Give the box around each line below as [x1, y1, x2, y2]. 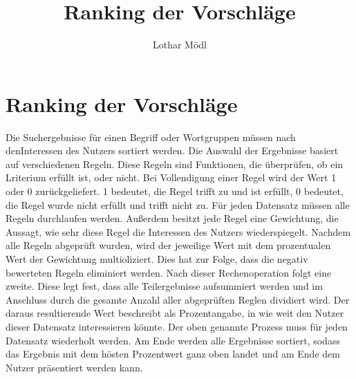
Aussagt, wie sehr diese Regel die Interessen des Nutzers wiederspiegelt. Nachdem [6, 224, 351, 239]
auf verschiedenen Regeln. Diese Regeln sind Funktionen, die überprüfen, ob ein [6, 156, 344, 171]
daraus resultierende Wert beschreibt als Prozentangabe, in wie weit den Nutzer [6, 306, 344, 320]
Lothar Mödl [152, 37, 207, 52]
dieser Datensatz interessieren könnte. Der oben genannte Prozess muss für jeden [6, 319, 348, 333]
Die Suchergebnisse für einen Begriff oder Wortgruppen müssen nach [6, 129, 296, 144]
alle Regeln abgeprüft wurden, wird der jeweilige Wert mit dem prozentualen [6, 238, 331, 252]
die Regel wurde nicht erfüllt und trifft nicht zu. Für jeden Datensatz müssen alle [6, 197, 350, 212]
